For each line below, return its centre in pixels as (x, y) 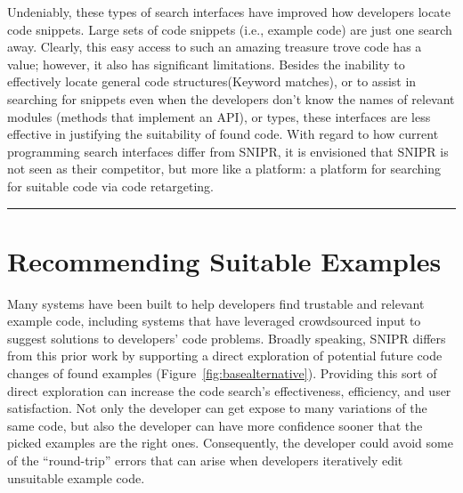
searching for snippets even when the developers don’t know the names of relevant (231, 98)
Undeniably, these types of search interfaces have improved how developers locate (229, 12)
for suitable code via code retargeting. (110, 186)
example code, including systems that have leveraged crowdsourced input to (214, 321)
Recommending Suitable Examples (224, 260)
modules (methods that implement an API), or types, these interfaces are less (219, 116)
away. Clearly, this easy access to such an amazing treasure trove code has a (215, 47)
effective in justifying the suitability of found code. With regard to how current (223, 134)
